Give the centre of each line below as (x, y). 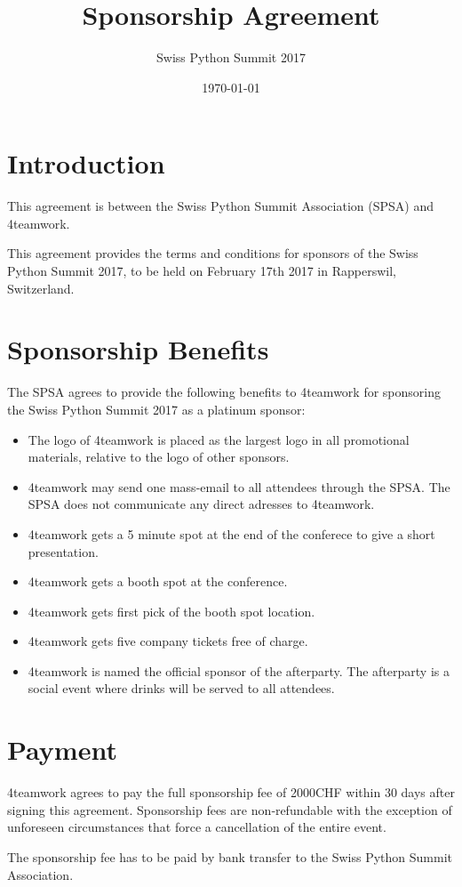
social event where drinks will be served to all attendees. (181, 688)
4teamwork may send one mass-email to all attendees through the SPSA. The (239, 486)
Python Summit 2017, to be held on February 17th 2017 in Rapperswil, (202, 271)
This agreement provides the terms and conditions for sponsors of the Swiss (213, 253)
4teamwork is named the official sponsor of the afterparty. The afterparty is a (239, 670)
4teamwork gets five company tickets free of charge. (168, 641)
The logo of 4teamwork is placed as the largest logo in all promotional (219, 439)
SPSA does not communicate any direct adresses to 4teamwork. (201, 504)
